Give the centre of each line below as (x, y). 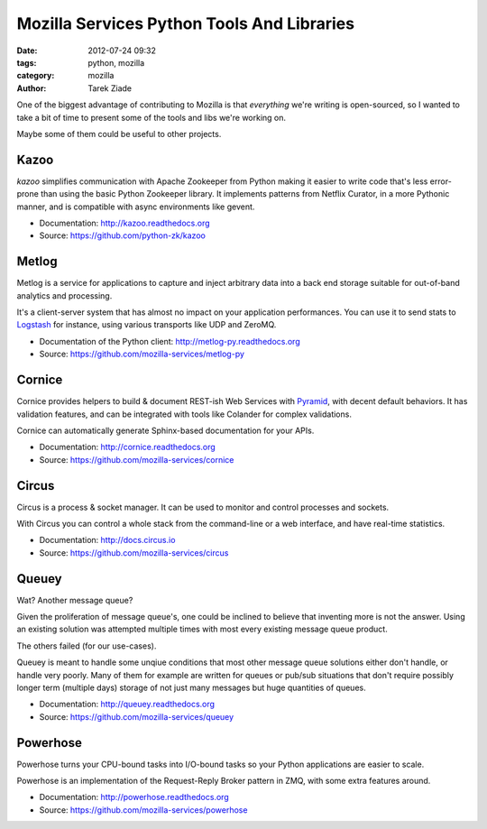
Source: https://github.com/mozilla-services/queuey (137, 716)
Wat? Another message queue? (75, 600)
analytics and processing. (64, 295)
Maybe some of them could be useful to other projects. (119, 134)
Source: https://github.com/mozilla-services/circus (134, 553)
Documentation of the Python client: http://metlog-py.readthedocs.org (170, 341)
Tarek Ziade (110, 88)
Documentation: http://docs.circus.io (107, 540)
